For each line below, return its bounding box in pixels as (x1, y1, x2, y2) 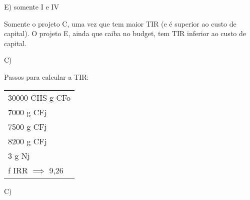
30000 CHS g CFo (8, 91, 71, 103)
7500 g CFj (8, 120, 47, 132)
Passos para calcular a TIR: (4, 71, 89, 82)
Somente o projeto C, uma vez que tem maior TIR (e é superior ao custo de (4, 18, 236, 29)
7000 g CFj (8, 106, 47, 118)
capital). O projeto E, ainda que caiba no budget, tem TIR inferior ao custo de (4, 28, 246, 39)
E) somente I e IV (4, 2, 59, 12)
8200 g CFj (8, 135, 47, 147)
